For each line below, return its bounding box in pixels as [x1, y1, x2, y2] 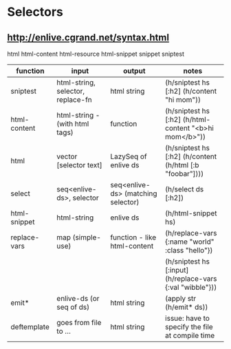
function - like [109, 233, 157, 242]
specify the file [164, 322, 213, 331]
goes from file [56, 318, 102, 327]
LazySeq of [109, 152, 147, 161]
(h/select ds [164, 184, 204, 193]
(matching [124, 189, 157, 198]
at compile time [164, 331, 215, 340]
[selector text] [56, 160, 102, 169]
